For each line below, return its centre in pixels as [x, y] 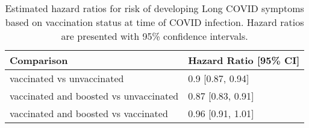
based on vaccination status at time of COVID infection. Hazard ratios [154, 22]
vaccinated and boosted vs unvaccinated [94, 96]
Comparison [39, 60]
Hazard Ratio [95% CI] [244, 60]
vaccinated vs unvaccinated [67, 78]
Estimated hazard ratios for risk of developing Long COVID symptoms [154, 8]
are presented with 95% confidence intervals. [154, 36]
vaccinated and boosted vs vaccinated [89, 113]
